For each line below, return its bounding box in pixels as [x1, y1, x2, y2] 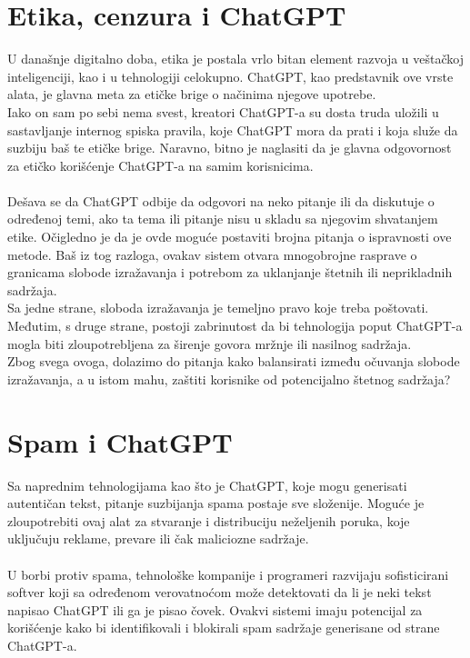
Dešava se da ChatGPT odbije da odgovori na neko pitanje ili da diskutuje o [7, 191, 435, 210]
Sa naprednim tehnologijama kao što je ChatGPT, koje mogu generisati [7, 475, 407, 494]
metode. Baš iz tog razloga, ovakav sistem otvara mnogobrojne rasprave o [7, 244, 417, 264]
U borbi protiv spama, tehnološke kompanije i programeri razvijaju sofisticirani [7, 564, 449, 583]
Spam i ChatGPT [7, 423, 233, 460]
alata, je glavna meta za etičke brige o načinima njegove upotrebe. [7, 85, 376, 104]
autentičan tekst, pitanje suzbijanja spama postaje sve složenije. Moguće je [7, 493, 425, 513]
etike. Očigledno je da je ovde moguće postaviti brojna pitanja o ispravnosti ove [7, 227, 452, 246]
